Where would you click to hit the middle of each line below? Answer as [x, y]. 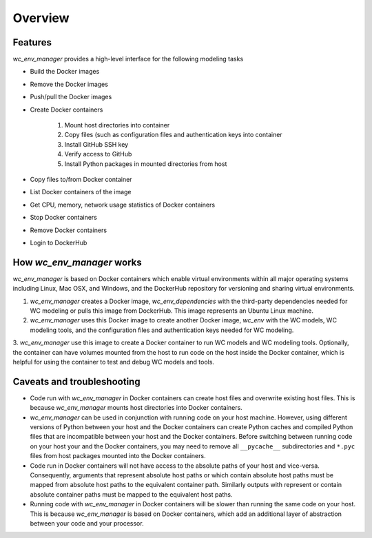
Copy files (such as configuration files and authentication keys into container [173, 135]
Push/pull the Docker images [71, 97]
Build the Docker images [65, 72]
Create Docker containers [66, 110]
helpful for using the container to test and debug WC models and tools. [114, 362]
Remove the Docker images [69, 84]
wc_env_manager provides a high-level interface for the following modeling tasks [128, 59]
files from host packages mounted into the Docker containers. [118, 456]
